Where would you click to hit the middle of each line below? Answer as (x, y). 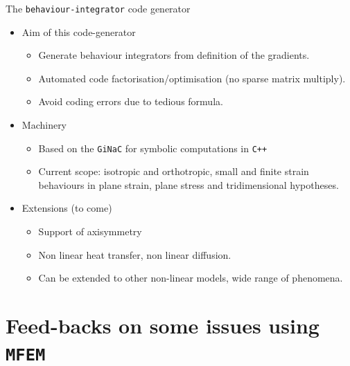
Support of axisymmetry (90, 231)
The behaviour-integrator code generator (98, 8)
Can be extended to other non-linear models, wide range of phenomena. (191, 278)
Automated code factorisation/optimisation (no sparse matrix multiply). (192, 78)
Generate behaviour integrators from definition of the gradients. (174, 55)
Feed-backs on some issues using (163, 326)
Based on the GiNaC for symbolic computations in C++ (153, 148)
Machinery (44, 125)
